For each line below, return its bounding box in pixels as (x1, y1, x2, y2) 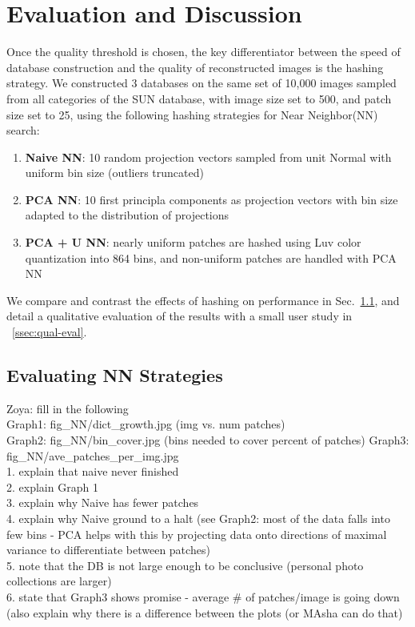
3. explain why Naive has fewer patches (6, 494, 199, 511)
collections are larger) (6, 573, 112, 589)
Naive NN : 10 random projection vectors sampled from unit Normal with (25, 148, 392, 165)
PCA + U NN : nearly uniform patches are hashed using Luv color (25, 234, 361, 251)
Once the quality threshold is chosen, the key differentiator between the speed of (6, 43, 401, 60)
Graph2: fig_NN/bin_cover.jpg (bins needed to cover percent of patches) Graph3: (6, 432, 409, 448)
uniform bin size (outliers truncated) (25, 164, 204, 181)
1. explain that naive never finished (6, 463, 179, 480)
